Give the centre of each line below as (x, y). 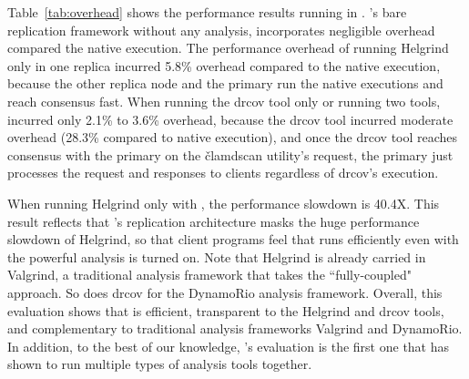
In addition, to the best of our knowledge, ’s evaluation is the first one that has (229, 346)
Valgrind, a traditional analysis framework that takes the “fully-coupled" (209, 275)
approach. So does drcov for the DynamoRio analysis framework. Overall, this (225, 292)
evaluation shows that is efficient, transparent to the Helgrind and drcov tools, (226, 310)
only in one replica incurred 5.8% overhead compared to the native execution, (224, 65)
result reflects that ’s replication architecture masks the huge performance (214, 221)
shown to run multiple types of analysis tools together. (160, 364)
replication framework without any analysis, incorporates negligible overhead (221, 30)
